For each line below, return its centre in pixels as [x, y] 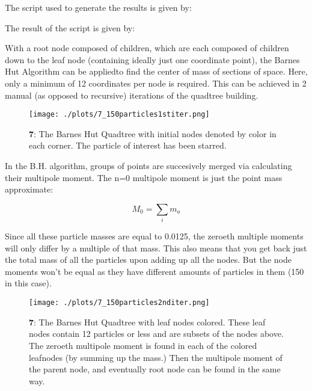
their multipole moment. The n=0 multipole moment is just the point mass [144, 177]
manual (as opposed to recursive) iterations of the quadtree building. [132, 95]
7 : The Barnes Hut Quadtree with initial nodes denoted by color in [153, 133]
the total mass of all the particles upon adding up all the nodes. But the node [148, 260]
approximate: [29, 189]
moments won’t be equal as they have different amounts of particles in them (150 [154, 271]
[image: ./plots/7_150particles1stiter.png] [119, 115]
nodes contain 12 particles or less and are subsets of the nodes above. [156, 334]
